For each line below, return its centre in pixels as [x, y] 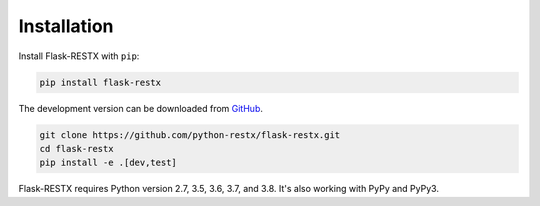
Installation [66, 26]
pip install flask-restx [100, 82]
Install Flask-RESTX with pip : [79, 56]
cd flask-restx [76, 148]
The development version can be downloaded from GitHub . [141, 108]
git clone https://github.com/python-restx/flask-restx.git [190, 134]
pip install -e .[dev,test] [108, 163]
